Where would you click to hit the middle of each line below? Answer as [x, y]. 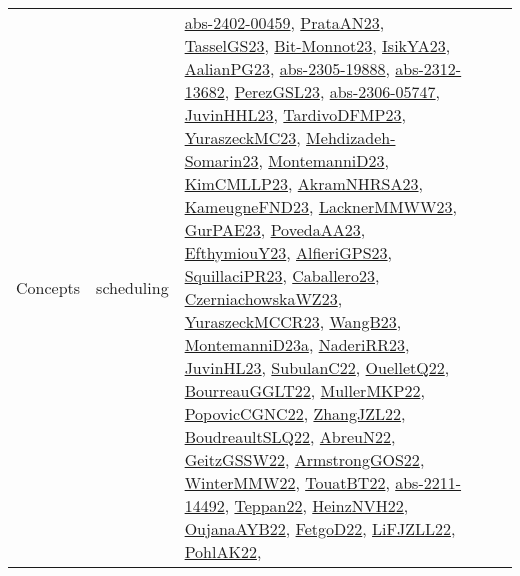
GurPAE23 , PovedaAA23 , [275, 229]
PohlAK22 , [223, 551]
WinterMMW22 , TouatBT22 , [287, 482]
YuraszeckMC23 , [242, 137]
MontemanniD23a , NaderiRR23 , [297, 344]
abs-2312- [428, 68]
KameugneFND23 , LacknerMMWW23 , [320, 206]
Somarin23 [221, 160]
